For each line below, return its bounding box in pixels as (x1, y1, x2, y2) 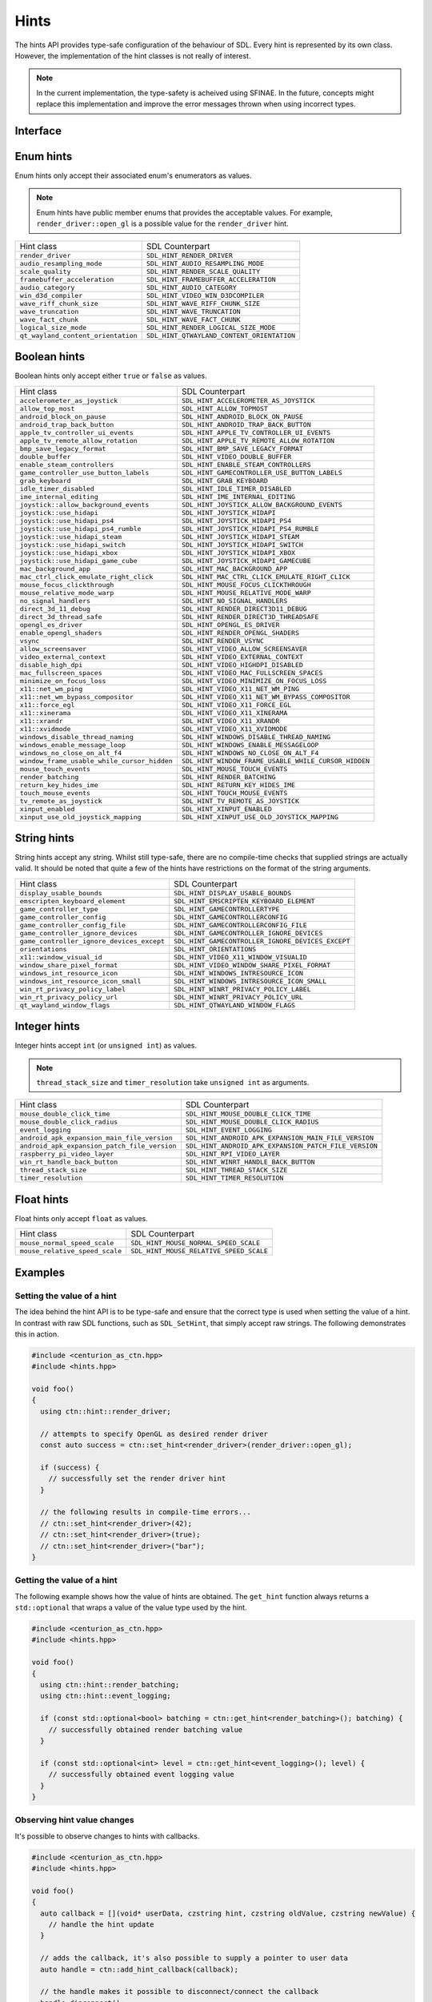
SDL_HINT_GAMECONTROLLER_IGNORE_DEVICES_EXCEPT (173, 937, 350, 945)
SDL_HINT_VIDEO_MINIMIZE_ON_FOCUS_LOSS (181, 677, 327, 685)
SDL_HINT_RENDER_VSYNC (181, 637, 264, 645)
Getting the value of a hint (14, 1574, 118, 1586)
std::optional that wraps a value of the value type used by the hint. (14, 1602, 247, 1613)
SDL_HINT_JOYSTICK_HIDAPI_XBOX (181, 549, 296, 557)
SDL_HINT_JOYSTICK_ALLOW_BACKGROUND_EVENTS (181, 500, 343, 509)
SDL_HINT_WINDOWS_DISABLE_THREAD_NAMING (181, 733, 331, 741)
